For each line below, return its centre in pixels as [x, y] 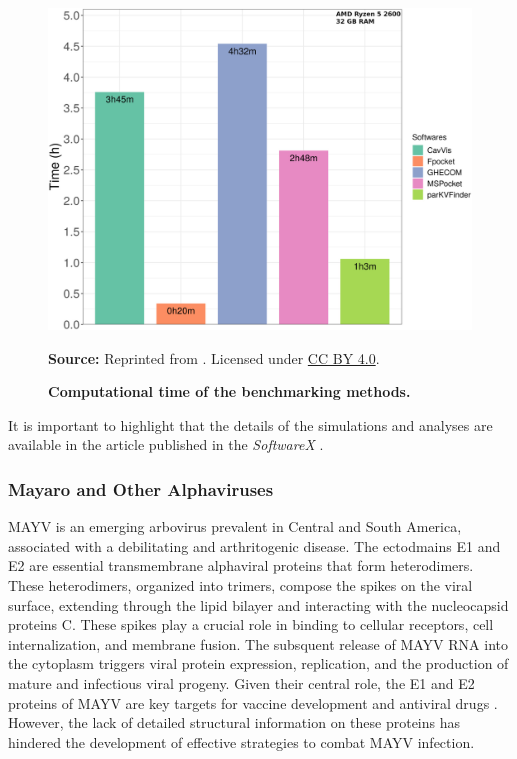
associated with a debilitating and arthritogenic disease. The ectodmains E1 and [254, 545]
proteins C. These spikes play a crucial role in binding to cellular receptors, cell [251, 624]
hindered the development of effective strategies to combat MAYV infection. [241, 741]
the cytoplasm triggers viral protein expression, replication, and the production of [258, 663]
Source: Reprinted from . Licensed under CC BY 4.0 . [214, 357]
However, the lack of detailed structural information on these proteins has [234, 722]
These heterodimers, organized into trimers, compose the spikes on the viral [240, 585]
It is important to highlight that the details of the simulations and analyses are [250, 424]
